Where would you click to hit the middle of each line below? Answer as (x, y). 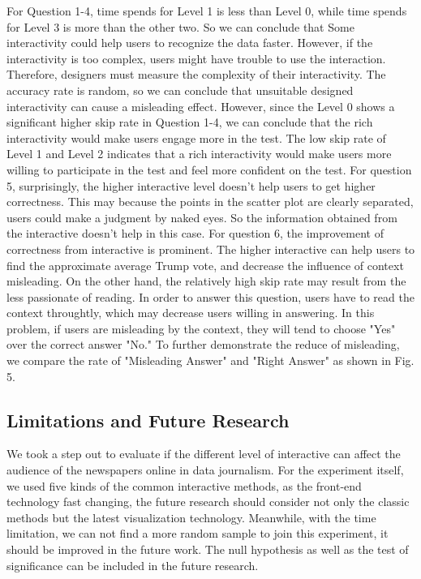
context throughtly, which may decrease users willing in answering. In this (191, 313)
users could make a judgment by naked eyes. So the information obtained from (202, 217)
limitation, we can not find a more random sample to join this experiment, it (198, 533)
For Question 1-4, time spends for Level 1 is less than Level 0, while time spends (207, 11)
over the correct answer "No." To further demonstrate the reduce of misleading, (203, 344)
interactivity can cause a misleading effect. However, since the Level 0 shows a (201, 106)
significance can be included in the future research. (133, 565)
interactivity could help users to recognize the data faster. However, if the (190, 43)
